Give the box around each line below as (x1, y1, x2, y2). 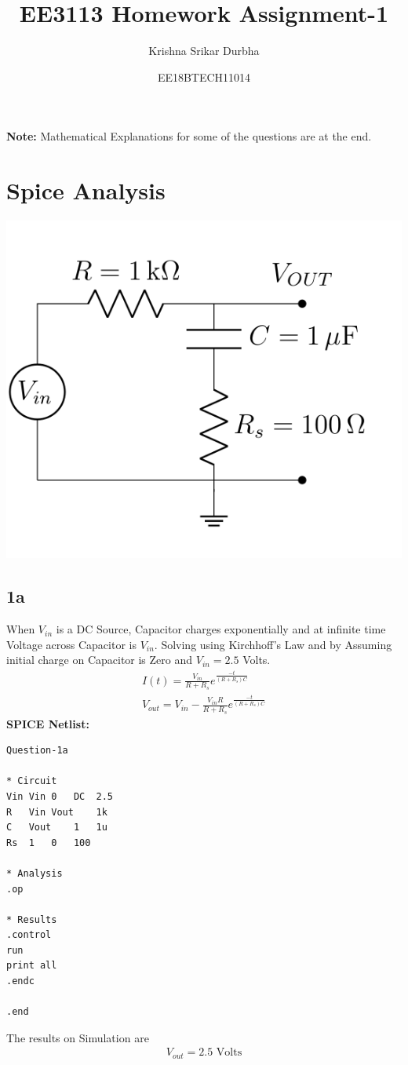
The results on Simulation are (6, 1029, 149, 1045)
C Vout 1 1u (6, 822, 107, 833)
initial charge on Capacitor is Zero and (6, 651, 193, 668)
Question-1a (6, 745, 68, 757)
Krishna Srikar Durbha (148, 42, 260, 59)
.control (6, 929, 52, 941)
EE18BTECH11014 (157, 68, 251, 85)
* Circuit (6, 775, 57, 787)
